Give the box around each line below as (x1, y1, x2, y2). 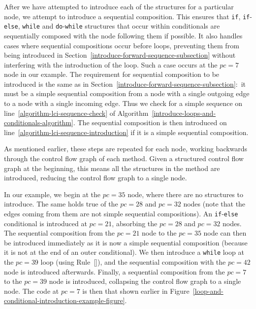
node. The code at (4, 285, 59, 296)
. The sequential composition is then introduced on (73, 117, 227, 128)
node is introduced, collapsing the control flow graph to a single (49, 276, 241, 286)
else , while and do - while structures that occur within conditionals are (4, 21, 220, 31)
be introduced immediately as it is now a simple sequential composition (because (4, 237, 248, 247)
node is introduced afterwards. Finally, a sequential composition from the (4, 266, 225, 276)
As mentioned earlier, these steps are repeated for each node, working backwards (4, 143, 248, 154)
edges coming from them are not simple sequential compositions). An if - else (4, 208, 238, 218)
